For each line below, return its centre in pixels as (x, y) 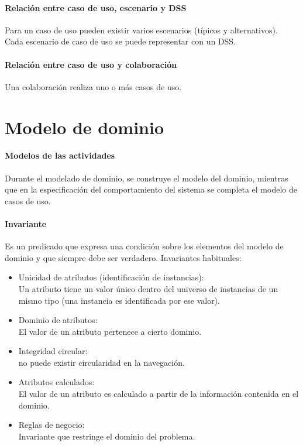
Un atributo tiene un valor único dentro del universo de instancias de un (148, 288)
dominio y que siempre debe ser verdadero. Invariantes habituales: (123, 257)
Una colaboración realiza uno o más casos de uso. (93, 86)
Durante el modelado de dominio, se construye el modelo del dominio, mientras (147, 178)
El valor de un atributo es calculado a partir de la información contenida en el (159, 394)
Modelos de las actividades (60, 155)
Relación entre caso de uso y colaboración (91, 64)
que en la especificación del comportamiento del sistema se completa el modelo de (151, 189)
